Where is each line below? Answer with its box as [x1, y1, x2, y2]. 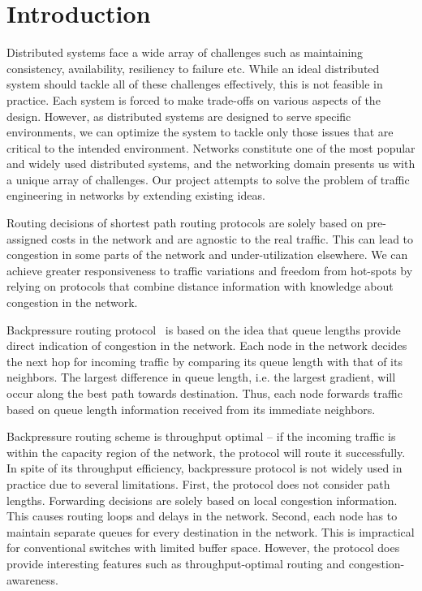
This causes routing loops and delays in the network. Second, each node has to [6, 507, 398, 524]
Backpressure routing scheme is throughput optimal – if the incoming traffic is [6, 428, 396, 445]
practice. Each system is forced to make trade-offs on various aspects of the [6, 91, 381, 108]
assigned [6, 230, 48, 247]
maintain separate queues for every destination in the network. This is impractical [6, 523, 415, 540]
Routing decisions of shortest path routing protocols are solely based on [6, 214, 364, 231]
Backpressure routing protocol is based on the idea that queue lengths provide [6, 321, 401, 338]
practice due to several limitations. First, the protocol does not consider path [6, 475, 390, 492]
